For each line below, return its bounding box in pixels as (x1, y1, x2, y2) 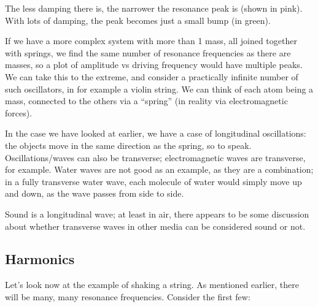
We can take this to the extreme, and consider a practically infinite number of (5, 70, 298, 83)
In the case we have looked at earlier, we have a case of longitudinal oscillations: (5, 127, 306, 140)
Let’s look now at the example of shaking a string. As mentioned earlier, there (5, 278, 299, 291)
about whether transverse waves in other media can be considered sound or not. (5, 219, 306, 232)
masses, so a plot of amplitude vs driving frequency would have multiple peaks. (5, 58, 303, 71)
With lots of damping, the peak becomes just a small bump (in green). (5, 13, 271, 26)
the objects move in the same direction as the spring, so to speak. (5, 138, 252, 151)
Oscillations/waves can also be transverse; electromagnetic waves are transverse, (5, 151, 306, 164)
